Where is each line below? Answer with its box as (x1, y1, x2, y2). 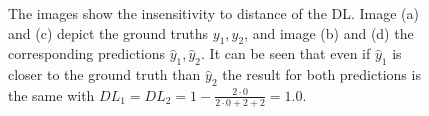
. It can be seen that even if (201, 43, 371, 64)
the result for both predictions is (222, 64, 421, 85)
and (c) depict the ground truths (8, 22, 209, 43)
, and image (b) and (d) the (244, 22, 414, 43)
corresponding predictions (8, 43, 166, 64)
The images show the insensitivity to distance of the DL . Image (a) (8, 3, 420, 23)
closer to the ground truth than (8, 64, 201, 85)
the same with (8, 84, 95, 105)
